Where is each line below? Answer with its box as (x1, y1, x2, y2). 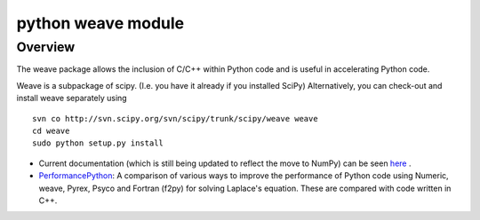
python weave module (16, 13, 185, 33)
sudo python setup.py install (32, 138, 164, 148)
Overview (16, 39, 76, 55)
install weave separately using (16, 93, 128, 104)
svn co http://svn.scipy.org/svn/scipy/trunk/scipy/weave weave (32, 114, 319, 123)
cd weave (32, 125, 70, 136)
